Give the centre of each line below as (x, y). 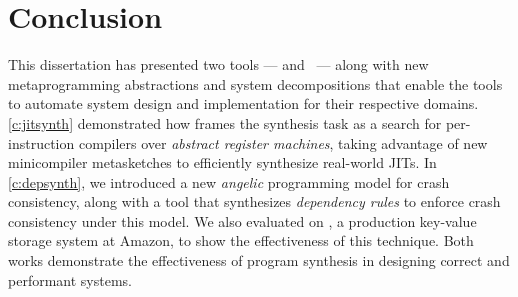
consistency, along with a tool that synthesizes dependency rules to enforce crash (254, 201)
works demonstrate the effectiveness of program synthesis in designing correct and (259, 260)
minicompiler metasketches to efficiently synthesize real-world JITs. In (222, 162)
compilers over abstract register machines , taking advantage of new (283, 142)
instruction (41, 142)
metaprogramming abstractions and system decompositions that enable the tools (255, 83)
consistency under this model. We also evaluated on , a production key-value (242, 220)
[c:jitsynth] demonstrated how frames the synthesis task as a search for (225, 122)
